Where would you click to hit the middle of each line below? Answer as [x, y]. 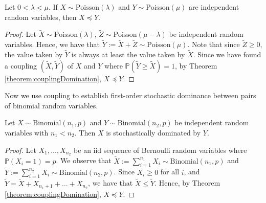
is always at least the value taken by [128, 54]
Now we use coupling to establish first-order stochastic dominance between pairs [130, 95]
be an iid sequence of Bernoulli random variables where [160, 150]
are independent [214, 7]
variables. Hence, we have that [52, 44]
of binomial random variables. [51, 105]
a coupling [21, 65]
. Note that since [214, 44]
